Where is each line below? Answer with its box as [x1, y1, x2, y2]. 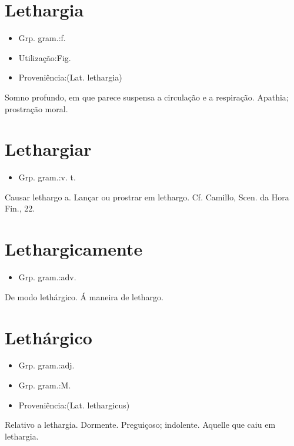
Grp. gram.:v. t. [18, 171, 76, 183]
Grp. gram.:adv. [18, 271, 76, 283]
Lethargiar [5, 137, 92, 161]
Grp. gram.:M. [18, 379, 71, 391]
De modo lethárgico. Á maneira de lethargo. [5, 290, 163, 303]
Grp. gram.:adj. [18, 359, 75, 371]
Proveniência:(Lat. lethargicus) [18, 398, 130, 411]
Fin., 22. [5, 202, 35, 214]
